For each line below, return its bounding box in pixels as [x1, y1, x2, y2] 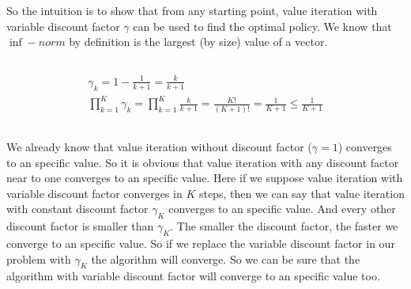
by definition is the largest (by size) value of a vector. [69, 33, 328, 50]
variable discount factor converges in [6, 184, 183, 201]
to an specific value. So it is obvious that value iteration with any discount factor [6, 154, 399, 170]
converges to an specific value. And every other [168, 200, 396, 217]
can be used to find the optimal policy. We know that [133, 17, 392, 34]
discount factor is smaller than [6, 218, 154, 234]
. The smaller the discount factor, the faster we [170, 218, 398, 234]
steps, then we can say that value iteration [198, 184, 405, 201]
